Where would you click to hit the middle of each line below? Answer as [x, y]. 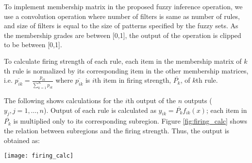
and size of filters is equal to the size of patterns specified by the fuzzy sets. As [121, 26]
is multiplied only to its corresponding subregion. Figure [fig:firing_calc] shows [130, 121]
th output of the [151, 100]
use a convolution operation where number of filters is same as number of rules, [122, 16]
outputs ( [198, 100]
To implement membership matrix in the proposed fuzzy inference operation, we [123, 6]
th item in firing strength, [133, 80]
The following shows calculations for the [64, 100]
